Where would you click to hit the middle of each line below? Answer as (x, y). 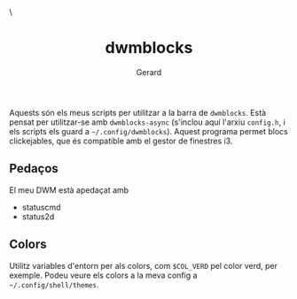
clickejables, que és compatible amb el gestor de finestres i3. (121, 141)
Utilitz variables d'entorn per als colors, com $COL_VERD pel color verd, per (143, 265)
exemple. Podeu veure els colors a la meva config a (103, 275)
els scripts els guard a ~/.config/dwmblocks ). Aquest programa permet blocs (148, 131)
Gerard (149, 72)
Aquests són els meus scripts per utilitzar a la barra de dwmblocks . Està (138, 112)
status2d (38, 216)
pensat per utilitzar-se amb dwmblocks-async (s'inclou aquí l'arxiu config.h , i (147, 122)
